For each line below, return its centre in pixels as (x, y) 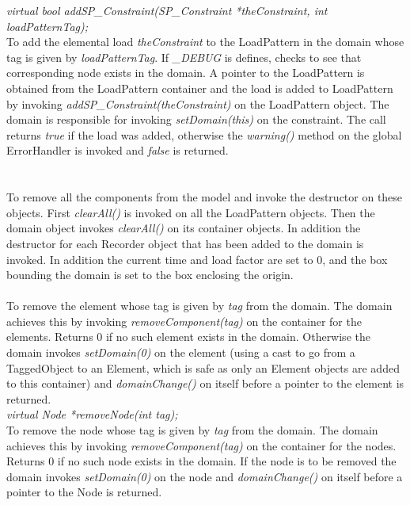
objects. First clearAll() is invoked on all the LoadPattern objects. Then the (191, 212)
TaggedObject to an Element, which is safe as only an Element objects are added (203, 367)
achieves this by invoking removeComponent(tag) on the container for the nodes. (201, 445)
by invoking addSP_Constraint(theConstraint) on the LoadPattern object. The (198, 103)
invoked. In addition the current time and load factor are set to (160, 259)
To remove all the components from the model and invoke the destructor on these (205, 197)
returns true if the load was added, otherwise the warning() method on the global (204, 134)
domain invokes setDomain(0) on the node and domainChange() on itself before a (205, 476)
